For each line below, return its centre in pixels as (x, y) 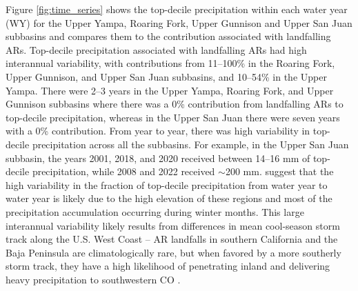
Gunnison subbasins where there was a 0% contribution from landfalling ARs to (175, 104)
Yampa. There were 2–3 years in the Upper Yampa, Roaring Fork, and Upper (170, 90)
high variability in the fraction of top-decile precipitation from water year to (167, 184)
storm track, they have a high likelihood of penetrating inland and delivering (168, 266)
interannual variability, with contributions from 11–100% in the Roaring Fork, (170, 63)
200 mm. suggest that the (279, 171)
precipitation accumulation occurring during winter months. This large (155, 211)
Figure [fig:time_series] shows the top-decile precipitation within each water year (177, 9)
